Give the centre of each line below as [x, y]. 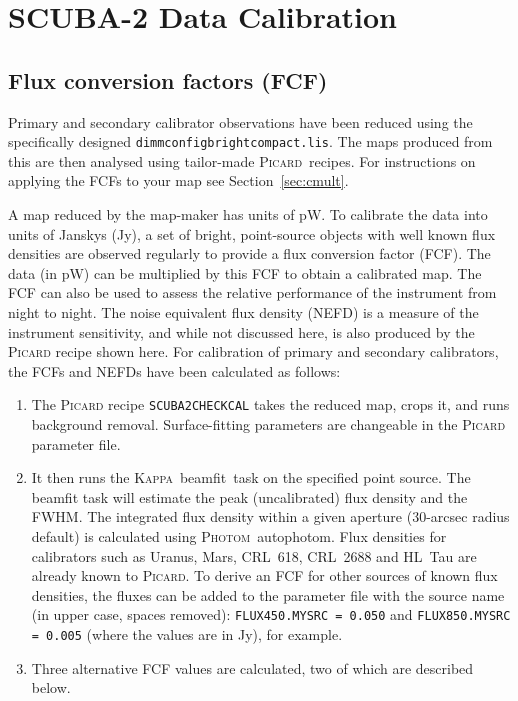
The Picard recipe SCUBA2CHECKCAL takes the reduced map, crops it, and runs [270, 404]
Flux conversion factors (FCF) [168, 79]
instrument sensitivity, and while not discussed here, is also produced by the [241, 331]
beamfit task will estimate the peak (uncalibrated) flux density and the [249, 496]
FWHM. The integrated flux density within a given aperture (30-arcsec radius [270, 516]
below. [51, 687]
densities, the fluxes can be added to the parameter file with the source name [268, 594]
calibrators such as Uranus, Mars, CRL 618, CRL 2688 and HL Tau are [254, 555]
